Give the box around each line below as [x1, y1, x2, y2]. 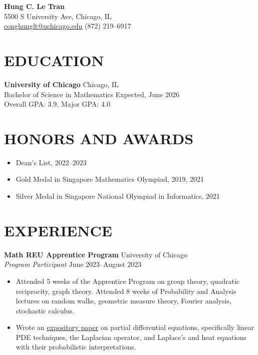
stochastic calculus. [16, 305, 75, 315]
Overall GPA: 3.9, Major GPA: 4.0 [4, 99, 110, 109]
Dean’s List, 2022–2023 [16, 157, 87, 167]
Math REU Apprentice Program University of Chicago [4, 249, 187, 259]
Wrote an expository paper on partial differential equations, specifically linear [16, 322, 254, 332]
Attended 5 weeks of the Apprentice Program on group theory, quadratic [16, 275, 239, 286]
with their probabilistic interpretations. [16, 341, 136, 352]
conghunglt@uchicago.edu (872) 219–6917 [4, 21, 131, 31]
